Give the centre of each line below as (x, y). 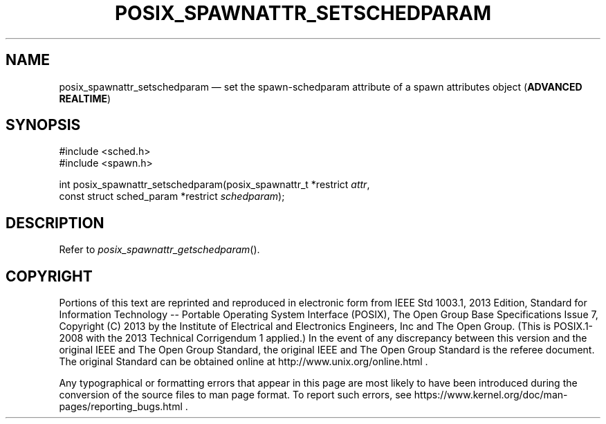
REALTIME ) (85, 98)
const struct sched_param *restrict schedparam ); (172, 196)
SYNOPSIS (43, 125)
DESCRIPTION (55, 223)
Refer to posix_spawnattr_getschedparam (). (159, 250)
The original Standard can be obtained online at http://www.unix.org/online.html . (244, 362)
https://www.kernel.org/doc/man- (491, 395)
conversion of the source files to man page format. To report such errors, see (235, 395)
